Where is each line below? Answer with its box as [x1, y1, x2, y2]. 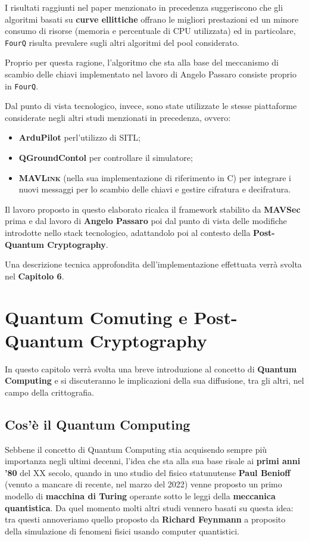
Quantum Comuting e [5, 304, 188, 329]
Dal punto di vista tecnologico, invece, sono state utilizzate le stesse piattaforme [5, 100, 297, 112]
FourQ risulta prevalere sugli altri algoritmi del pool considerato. [5, 36, 239, 48]
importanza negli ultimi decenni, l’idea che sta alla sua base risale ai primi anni [5, 455, 301, 467]
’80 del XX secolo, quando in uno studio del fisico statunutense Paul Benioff [5, 466, 291, 478]
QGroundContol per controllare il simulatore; [18, 151, 193, 164]
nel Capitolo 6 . [5, 269, 64, 282]
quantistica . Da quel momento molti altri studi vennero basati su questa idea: [5, 501, 294, 514]
